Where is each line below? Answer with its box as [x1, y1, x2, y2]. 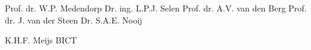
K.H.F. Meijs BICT [5, 34, 77, 46]
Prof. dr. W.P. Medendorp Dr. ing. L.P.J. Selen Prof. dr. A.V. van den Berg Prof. [5, 2, 307, 14]
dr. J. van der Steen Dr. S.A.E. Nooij [5, 13, 142, 26]
